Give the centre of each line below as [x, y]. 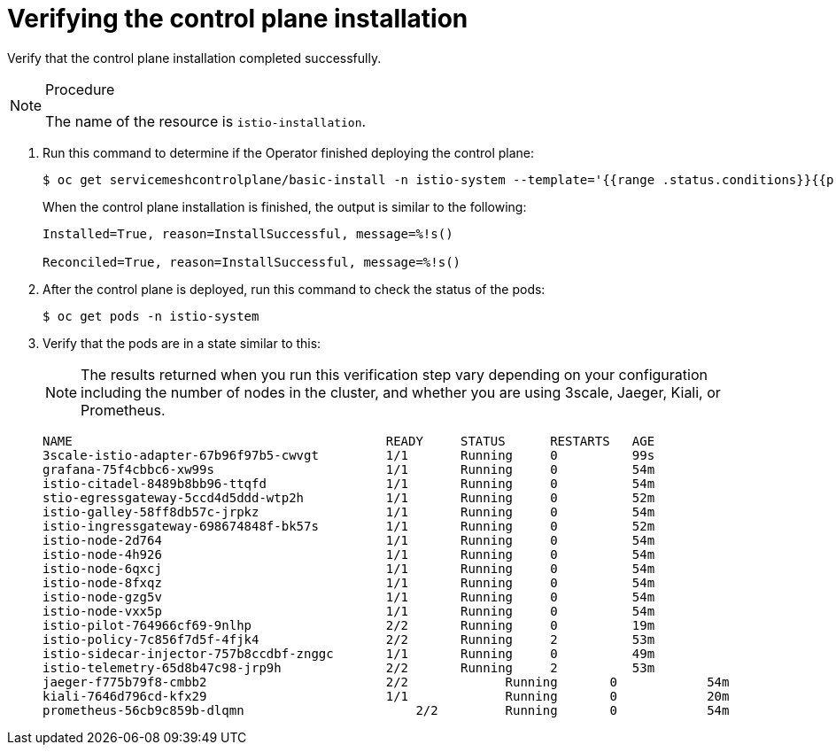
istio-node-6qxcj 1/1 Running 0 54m [349, 568]
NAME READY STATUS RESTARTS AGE [349, 441]
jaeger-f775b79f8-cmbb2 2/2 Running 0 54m [386, 682]
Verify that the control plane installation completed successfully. [194, 58]
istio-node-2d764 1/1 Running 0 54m [349, 540]
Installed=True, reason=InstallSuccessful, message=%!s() [248, 233]
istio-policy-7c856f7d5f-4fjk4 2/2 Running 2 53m [349, 639]
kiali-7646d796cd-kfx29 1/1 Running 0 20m [386, 696]
